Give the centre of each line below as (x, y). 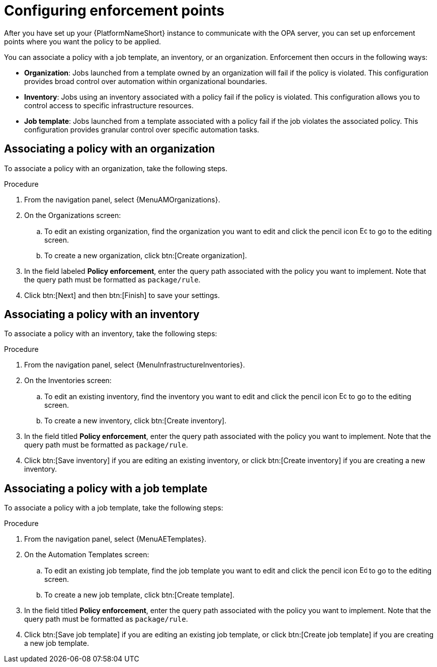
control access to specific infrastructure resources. (109, 105)
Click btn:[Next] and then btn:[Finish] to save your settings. (122, 295)
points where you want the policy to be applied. (82, 41)
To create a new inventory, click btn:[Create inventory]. (136, 421)
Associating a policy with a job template (106, 488)
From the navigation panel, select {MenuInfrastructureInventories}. (135, 365)
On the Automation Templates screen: (87, 555)
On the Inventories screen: (68, 381)
